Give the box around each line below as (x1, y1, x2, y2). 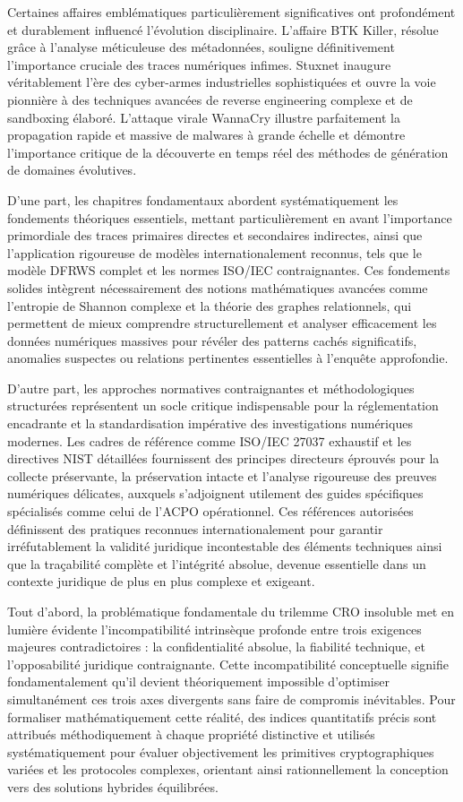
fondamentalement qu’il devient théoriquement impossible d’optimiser (7, 672, 390, 691)
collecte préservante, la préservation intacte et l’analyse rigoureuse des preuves (7, 466, 437, 485)
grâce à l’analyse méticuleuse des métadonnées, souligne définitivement (7, 38, 395, 56)
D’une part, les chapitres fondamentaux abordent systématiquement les (7, 190, 399, 209)
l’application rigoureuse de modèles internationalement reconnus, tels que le (7, 243, 422, 262)
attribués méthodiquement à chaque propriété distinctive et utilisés (7, 725, 375, 744)
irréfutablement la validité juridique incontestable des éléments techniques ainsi (7, 537, 442, 556)
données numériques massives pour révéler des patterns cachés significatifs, (7, 331, 417, 349)
